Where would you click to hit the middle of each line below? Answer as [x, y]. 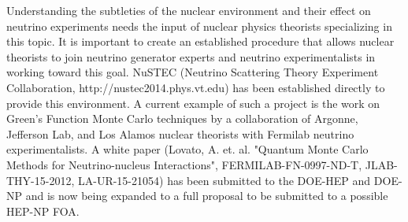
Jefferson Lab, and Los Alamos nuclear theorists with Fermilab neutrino [180, 133]
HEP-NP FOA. [43, 211]
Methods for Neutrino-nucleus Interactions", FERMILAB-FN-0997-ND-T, [184, 164]
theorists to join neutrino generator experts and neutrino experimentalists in [191, 56]
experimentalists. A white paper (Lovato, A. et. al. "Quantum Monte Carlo [187, 149]
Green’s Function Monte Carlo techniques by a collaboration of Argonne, [182, 118]
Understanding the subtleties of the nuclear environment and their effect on [189, 10]
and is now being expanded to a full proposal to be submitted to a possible [207, 196]
